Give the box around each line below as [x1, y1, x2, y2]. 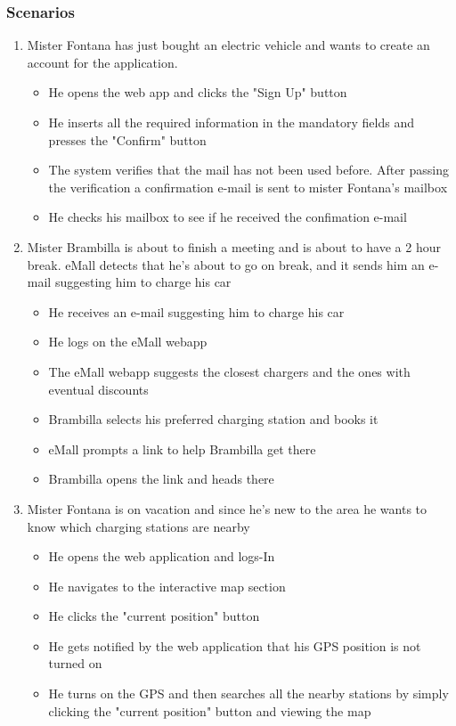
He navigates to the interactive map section [48, 576, 286, 595]
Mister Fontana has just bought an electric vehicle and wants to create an [27, 36, 430, 54]
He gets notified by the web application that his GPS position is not [48, 636, 421, 655]
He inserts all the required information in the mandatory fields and [48, 113, 414, 131]
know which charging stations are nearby [27, 517, 250, 535]
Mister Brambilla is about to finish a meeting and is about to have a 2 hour [27, 237, 441, 256]
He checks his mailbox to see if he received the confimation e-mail [48, 208, 407, 226]
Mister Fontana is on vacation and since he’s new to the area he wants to [27, 499, 427, 518]
